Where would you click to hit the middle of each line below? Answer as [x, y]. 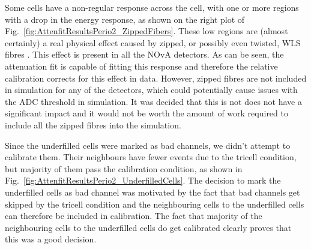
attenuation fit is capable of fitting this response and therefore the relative [141, 66]
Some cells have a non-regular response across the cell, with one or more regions [152, 7]
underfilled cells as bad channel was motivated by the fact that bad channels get [152, 192]
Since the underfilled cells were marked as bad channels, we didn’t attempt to [148, 145]
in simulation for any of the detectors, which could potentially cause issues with [151, 90]
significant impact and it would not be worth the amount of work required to [146, 113]
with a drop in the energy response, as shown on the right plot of [125, 19]
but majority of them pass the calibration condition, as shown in [124, 168]
